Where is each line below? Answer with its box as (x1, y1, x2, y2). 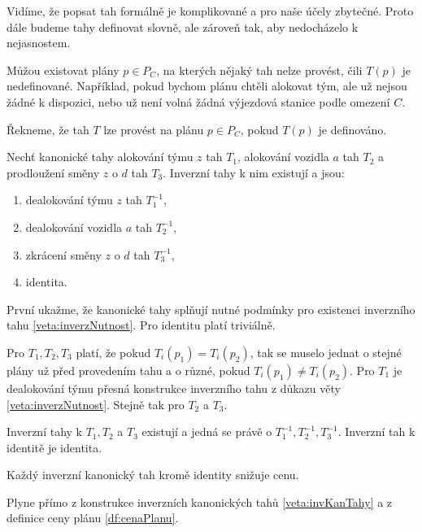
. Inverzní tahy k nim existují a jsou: (163, 164, 345, 181)
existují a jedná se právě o (141, 423, 272, 440)
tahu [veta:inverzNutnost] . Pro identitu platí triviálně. (7, 316, 276, 334)
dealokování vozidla (25, 218, 123, 235)
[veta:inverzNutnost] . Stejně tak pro (7, 395, 185, 412)
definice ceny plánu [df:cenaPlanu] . (7, 509, 179, 526)
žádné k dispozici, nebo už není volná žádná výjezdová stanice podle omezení (7, 93, 390, 110)
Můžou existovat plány (7, 61, 120, 78)
